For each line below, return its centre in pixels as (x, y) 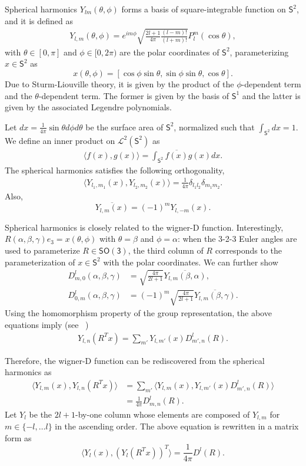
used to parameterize (42, 250)
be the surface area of (124, 127)
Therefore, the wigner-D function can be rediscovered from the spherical (135, 360)
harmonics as (28, 372)
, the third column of (166, 250)
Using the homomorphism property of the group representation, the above (138, 313)
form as (18, 437)
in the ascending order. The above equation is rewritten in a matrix (177, 426)
